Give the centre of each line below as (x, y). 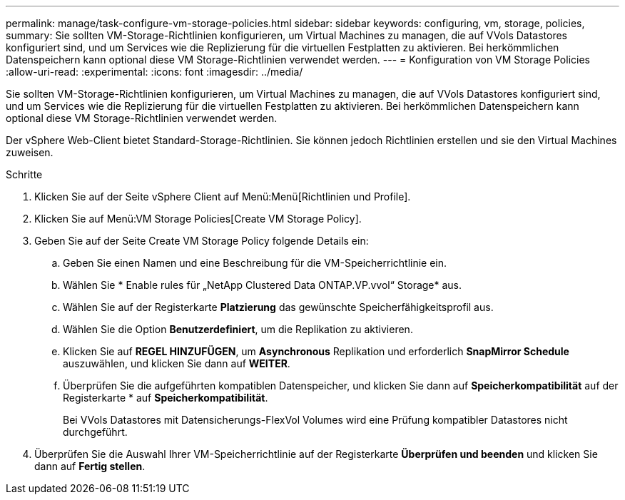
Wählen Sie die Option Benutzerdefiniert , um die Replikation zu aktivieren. (238, 329)
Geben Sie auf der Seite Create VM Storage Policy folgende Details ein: (202, 241)
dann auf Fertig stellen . (90, 466)
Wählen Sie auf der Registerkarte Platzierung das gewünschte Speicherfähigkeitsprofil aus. (278, 307)
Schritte (24, 174)
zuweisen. (30, 152)
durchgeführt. (95, 432)
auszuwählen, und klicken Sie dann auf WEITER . (177, 363)
